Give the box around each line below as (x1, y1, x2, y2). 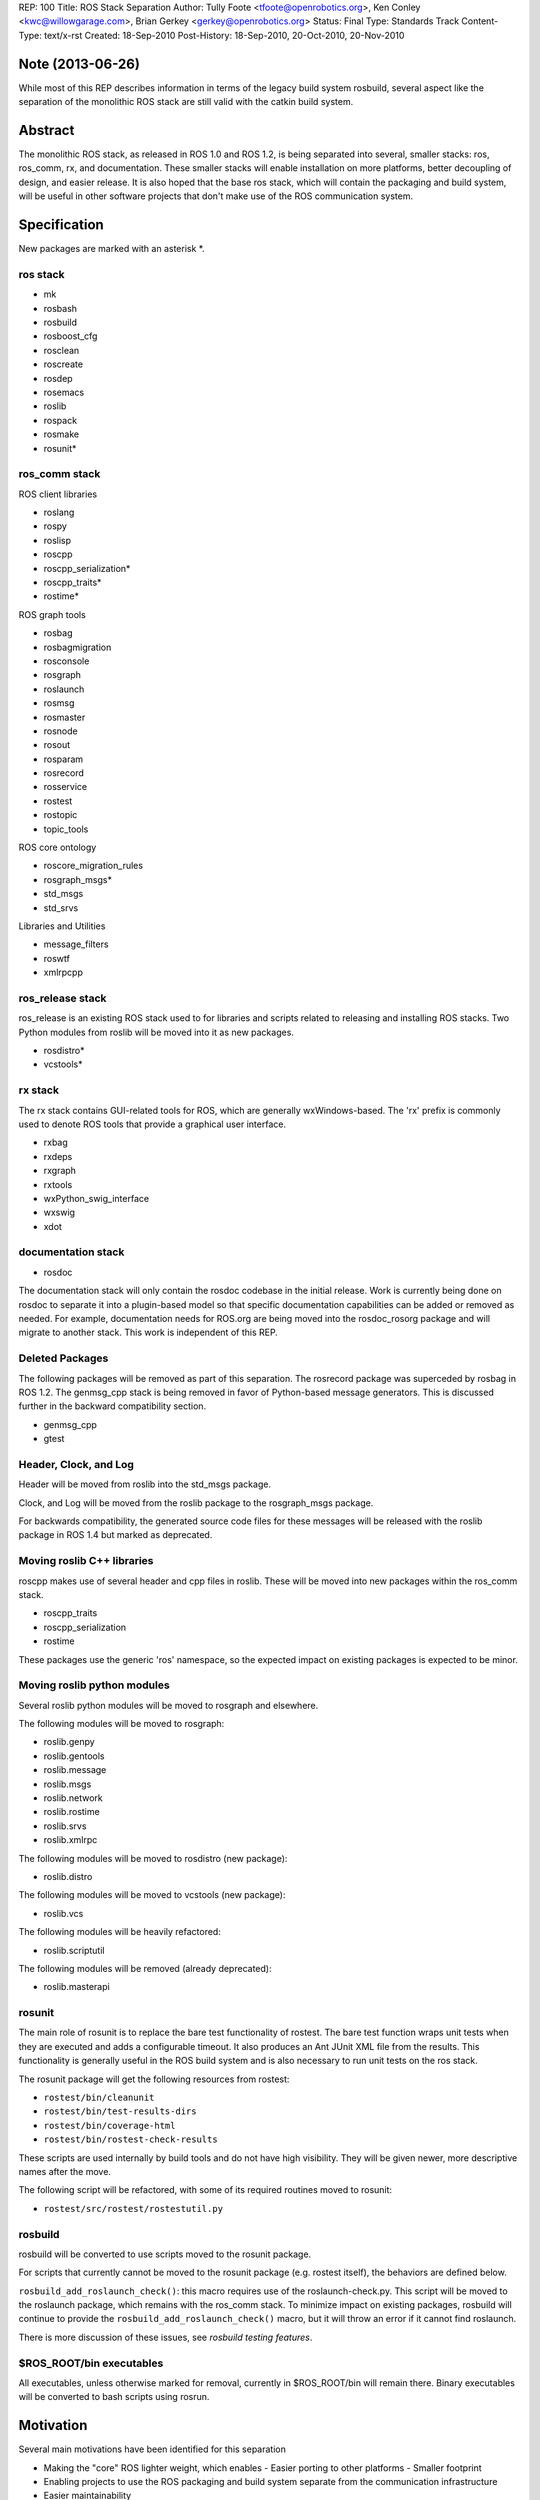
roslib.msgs (43, 1778, 92, 1790)
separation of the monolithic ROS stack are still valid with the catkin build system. (18, 96, 354, 108)
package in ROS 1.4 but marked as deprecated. (18, 1529, 213, 1541)
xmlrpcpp (43, 966, 84, 979)
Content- (461, 15, 499, 27)
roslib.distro (43, 1870, 93, 1882)
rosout (43, 739, 71, 751)
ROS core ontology (18, 841, 97, 854)
